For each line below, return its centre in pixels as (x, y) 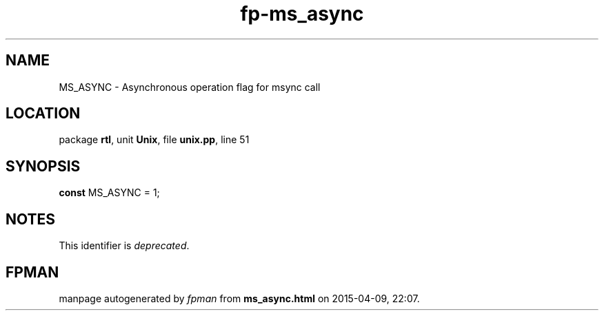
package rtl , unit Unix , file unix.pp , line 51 (154, 140)
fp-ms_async (302, 14)
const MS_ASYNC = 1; (109, 193)
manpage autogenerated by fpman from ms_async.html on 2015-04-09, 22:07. (239, 298)
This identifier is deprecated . (124, 246)
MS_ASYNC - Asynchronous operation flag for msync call (190, 87)
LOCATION (43, 114)
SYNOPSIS (43, 166)
